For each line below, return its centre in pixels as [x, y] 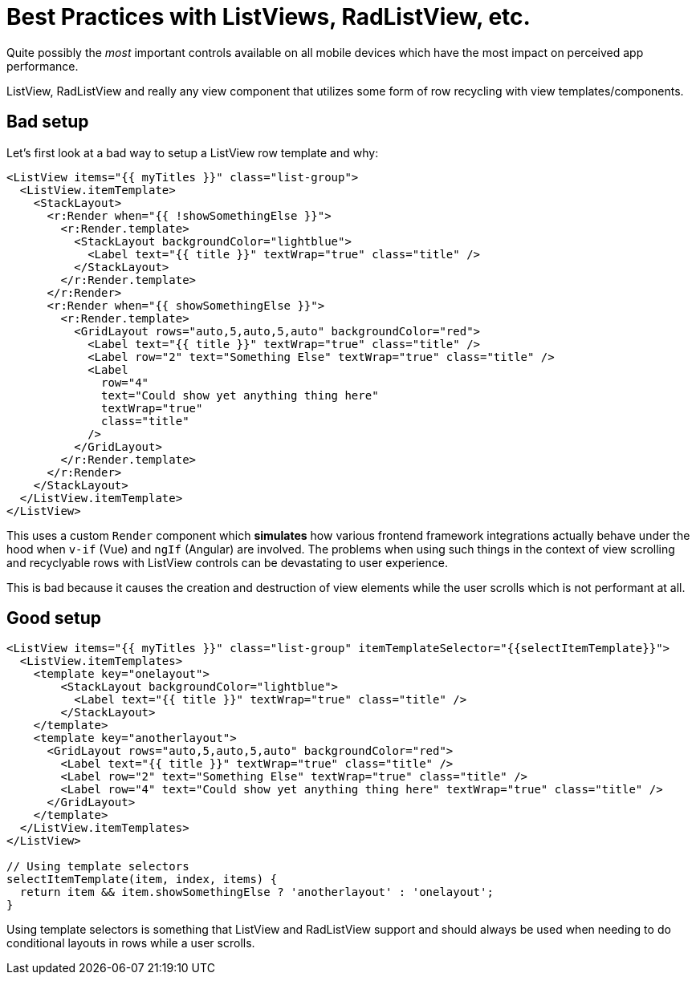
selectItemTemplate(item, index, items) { [142, 880]
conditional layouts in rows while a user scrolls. [131, 943]
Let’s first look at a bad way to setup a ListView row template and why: [193, 152]
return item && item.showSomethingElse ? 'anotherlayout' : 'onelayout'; [256, 892]
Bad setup [48, 122]
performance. [43, 66]
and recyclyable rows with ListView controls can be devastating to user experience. [227, 562]
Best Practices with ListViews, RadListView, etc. [269, 17]
